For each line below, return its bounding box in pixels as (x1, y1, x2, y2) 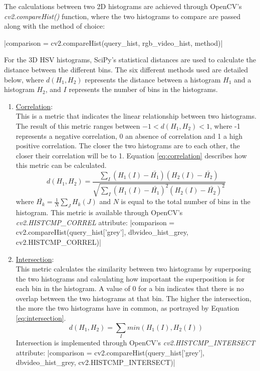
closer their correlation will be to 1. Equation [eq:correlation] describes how (16, 150, 247, 160)
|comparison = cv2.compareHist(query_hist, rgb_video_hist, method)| (4, 37, 223, 48)
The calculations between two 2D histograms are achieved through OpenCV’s (4, 1, 242, 11)
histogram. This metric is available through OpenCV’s (16, 207, 183, 218)
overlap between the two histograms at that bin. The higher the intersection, (16, 293, 251, 303)
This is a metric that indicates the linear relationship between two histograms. (16, 111, 256, 121)
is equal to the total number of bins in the (121, 196, 250, 207)
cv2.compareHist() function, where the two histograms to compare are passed (4, 11, 241, 21)
